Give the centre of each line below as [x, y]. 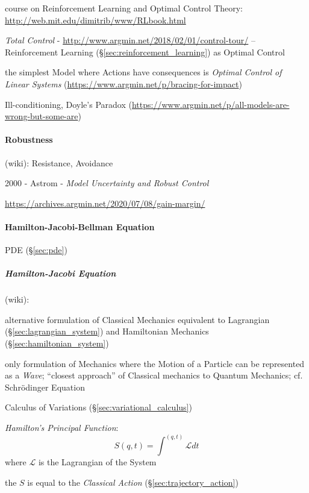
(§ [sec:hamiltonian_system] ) [57, 343]
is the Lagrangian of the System [97, 462]
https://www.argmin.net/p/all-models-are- [211, 104]
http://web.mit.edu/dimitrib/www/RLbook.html [95, 20]
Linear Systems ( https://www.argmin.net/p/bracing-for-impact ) [123, 83]
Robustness [29, 140]
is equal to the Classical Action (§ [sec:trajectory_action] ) [133, 482]
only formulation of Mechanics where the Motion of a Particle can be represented [155, 363]
